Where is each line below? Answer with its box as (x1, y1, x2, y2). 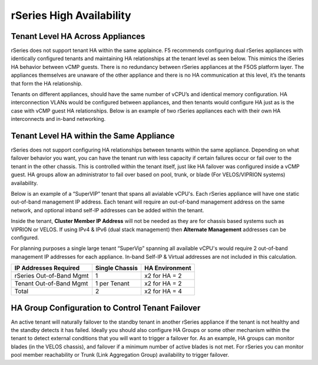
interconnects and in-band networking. (11, 116, 106, 123)
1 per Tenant (95, 279, 130, 288)
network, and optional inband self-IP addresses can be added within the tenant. (11, 206, 204, 213)
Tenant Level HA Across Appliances (11, 31, 145, 41)
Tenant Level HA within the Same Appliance (11, 131, 175, 141)
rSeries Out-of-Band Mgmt (14, 272, 89, 280)
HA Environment (144, 264, 191, 272)
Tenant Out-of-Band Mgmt (14, 279, 88, 288)
